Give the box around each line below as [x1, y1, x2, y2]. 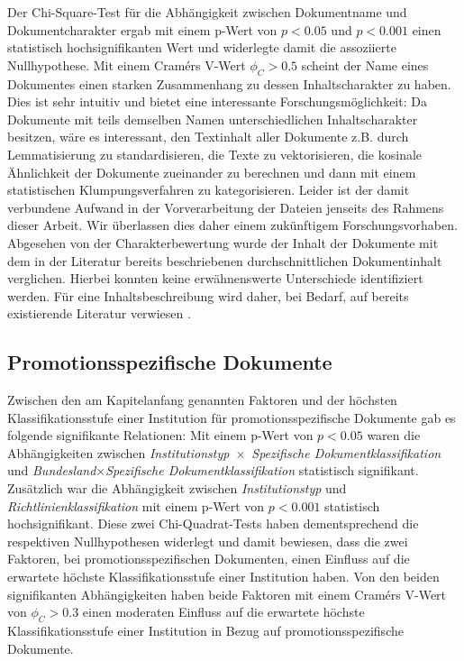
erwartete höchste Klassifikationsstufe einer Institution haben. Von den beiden [7, 567, 440, 586]
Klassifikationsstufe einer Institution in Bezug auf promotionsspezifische [7, 621, 404, 640]
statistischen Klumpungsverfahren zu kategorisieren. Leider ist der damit [7, 180, 410, 199]
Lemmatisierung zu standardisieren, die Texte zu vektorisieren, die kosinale [7, 144, 423, 163]
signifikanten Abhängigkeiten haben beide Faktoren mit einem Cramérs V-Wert [7, 584, 447, 603]
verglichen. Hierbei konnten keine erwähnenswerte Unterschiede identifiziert [7, 269, 423, 288]
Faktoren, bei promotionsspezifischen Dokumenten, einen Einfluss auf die [7, 549, 410, 568]
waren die [367, 426, 421, 445]
